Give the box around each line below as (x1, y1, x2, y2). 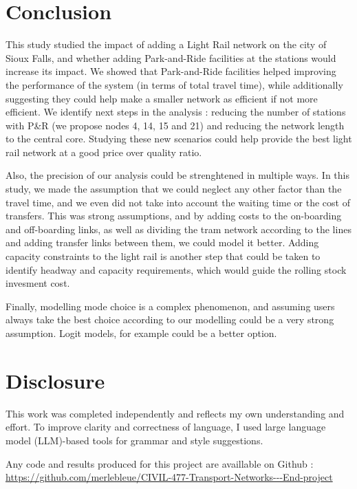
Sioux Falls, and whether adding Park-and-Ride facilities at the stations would (6, 50, 336, 65)
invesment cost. (6, 276, 70, 290)
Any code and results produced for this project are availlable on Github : (6, 456, 314, 470)
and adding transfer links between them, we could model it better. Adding (6, 235, 319, 250)
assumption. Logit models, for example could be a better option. (6, 326, 277, 340)
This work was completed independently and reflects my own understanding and (6, 406, 345, 420)
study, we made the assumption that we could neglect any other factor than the (6, 182, 342, 196)
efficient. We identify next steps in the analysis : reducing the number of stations (6, 105, 346, 119)
